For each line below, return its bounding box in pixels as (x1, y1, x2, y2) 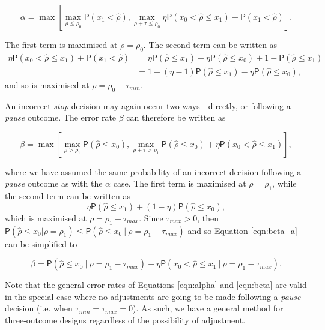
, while (272, 177, 297, 190)
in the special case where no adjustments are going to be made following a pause (5, 290, 301, 302)
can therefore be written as (126, 111, 226, 124)
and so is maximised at (5, 78, 90, 91)
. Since (139, 211, 163, 224)
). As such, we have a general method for (132, 302, 284, 314)
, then (197, 211, 219, 224)
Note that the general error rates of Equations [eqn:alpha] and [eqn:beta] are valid (5, 278, 307, 291)
